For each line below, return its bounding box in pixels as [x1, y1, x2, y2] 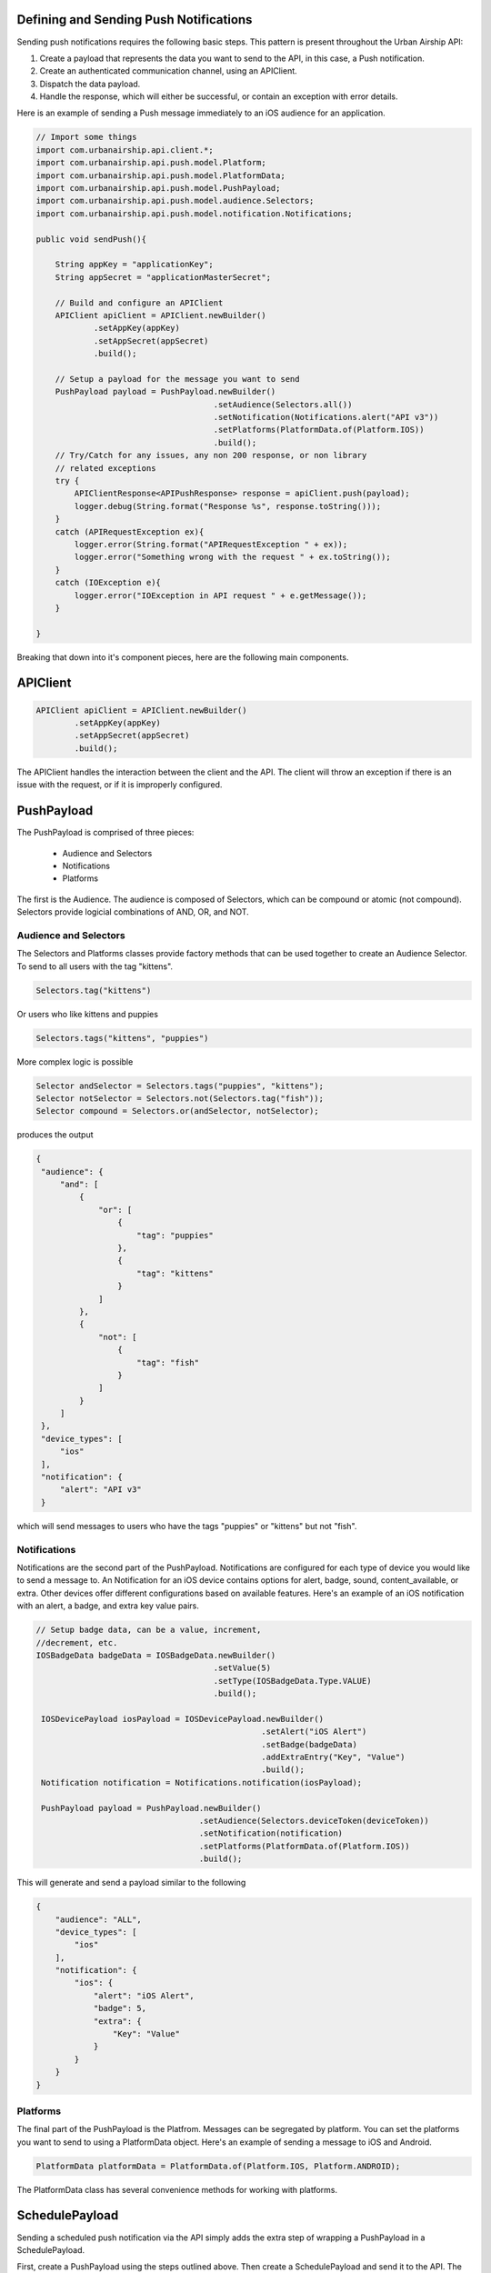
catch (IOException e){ [55, 577, 161, 588]
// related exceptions [55, 463, 156, 473]
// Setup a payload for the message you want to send [55, 374, 300, 384]
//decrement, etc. [35, 1637, 118, 1647]
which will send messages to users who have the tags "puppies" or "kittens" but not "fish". [16, 1520, 357, 1531]
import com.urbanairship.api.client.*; [35, 145, 214, 155]
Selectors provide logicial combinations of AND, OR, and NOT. [16, 906, 249, 917]
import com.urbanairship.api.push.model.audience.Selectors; [35, 195, 315, 206]
